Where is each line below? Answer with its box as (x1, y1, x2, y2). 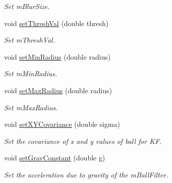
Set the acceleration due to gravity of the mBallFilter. (4, 169, 168, 179)
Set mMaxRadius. (4, 102, 58, 112)
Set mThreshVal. (4, 35, 55, 45)
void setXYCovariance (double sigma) (4, 119, 120, 129)
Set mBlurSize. (4, 1, 50, 11)
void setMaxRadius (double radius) (4, 85, 112, 95)
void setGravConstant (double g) (4, 152, 105, 163)
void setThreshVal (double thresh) (4, 18, 109, 28)
